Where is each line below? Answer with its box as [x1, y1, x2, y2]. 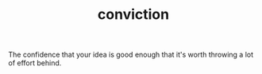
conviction [98, 6, 169, 24]
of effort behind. [8, 58, 62, 68]
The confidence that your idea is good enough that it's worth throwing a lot [8, 50, 254, 60]
